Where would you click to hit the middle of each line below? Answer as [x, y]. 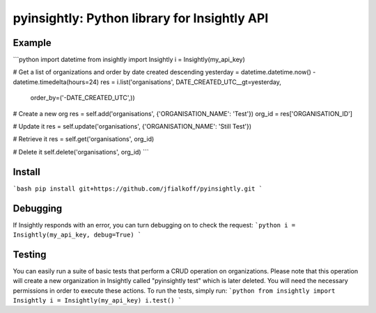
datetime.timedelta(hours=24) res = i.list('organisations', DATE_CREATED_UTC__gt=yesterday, [147, 82]
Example [32, 43]
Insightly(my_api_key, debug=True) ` [77, 235]
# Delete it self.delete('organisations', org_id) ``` [81, 152]
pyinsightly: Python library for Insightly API [141, 18]
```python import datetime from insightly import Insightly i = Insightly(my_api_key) [129, 60]
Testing [30, 254]
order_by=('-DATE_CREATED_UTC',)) [83, 98]
